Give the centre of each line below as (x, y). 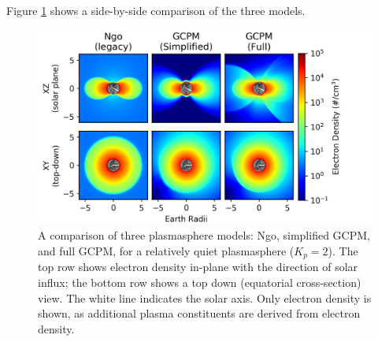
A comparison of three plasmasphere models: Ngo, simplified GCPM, (204, 235)
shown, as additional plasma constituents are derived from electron (199, 313)
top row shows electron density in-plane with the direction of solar (198, 267)
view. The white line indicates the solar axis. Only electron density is (205, 297)
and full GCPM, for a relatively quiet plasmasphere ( (166, 250)
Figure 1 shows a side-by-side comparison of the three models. (156, 10)
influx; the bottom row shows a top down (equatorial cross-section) (200, 283)
